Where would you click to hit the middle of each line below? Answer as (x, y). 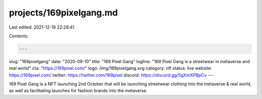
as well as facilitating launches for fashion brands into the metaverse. (78, 91)
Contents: (19, 36)
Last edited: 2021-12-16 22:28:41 (42, 27)
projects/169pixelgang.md (64, 13)
